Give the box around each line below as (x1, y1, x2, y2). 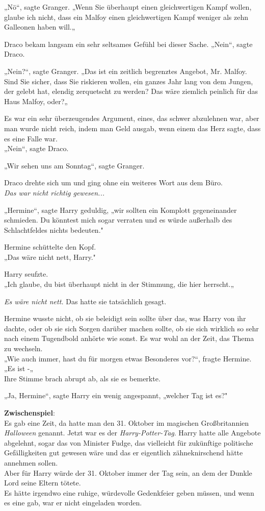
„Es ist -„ (4, 363, 34, 374)
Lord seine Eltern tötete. (4, 477, 81, 488)
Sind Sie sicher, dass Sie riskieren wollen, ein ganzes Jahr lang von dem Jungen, (4, 76, 253, 86)
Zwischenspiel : (4, 407, 55, 418)
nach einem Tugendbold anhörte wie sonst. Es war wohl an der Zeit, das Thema (4, 333, 254, 344)
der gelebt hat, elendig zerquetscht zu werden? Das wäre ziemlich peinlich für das (4, 86, 258, 96)
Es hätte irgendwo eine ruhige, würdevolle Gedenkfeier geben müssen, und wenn (4, 487, 254, 498)
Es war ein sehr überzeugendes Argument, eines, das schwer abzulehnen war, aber (4, 113, 259, 124)
